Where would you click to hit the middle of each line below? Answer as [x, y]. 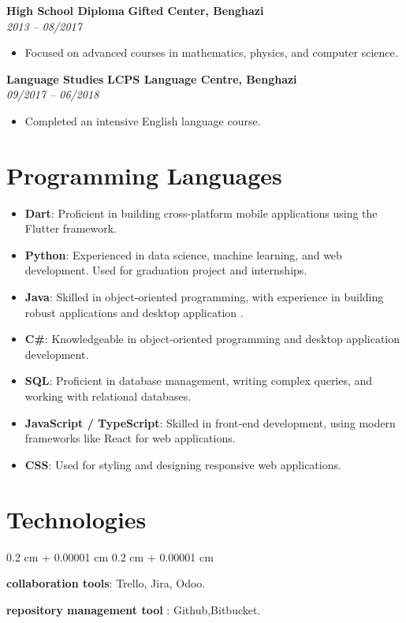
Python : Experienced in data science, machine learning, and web [183, 254]
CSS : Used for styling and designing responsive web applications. [183, 464]
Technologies [76, 519]
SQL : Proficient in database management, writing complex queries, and [199, 381]
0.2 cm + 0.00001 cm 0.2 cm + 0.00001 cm [110, 556]
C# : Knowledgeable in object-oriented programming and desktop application [212, 339]
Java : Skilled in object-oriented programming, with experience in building [204, 297]
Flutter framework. [71, 228]
